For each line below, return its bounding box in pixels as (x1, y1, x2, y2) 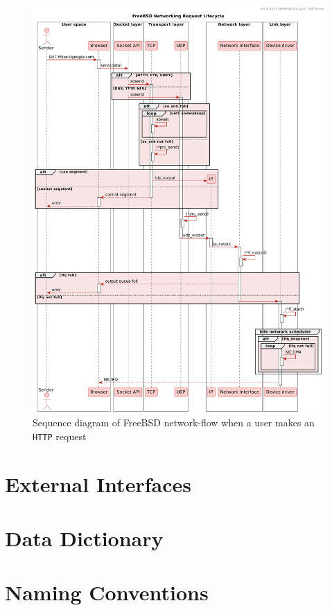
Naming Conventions (5, 578, 209, 607)
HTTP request (33, 428, 87, 443)
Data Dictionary (5, 523, 164, 552)
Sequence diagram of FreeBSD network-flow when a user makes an (33, 415, 315, 430)
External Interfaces (5, 469, 191, 498)
